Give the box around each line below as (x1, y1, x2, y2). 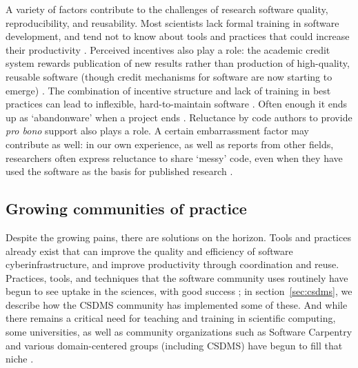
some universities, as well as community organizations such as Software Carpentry (6, 325, 352, 339)
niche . (6, 351, 34, 366)
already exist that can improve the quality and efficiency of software (6, 243, 293, 258)
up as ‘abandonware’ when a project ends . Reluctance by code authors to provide (6, 110, 352, 124)
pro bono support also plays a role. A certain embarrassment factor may (6, 123, 309, 138)
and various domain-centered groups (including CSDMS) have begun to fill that (6, 338, 343, 352)
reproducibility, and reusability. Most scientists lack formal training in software (6, 15, 339, 30)
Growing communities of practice (6, 198, 247, 219)
